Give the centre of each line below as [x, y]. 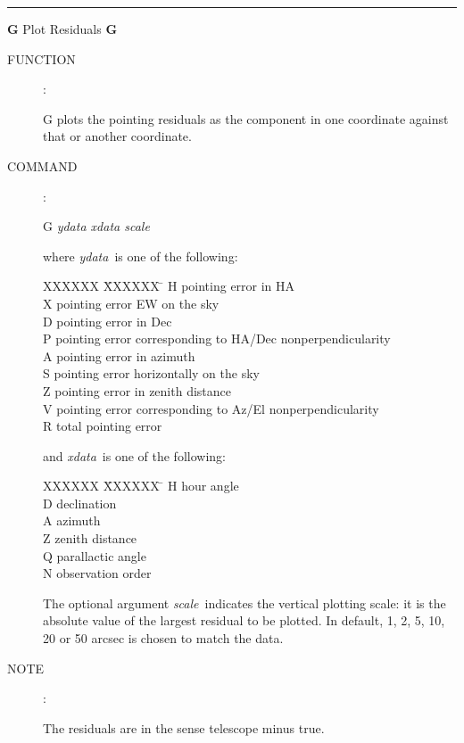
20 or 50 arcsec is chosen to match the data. [163, 638]
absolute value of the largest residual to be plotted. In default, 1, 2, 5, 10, [244, 620]
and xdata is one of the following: [134, 455]
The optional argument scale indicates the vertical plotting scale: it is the [244, 603]
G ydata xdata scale [96, 226]
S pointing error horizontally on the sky [151, 373]
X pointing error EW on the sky [131, 303]
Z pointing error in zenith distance [137, 390]
